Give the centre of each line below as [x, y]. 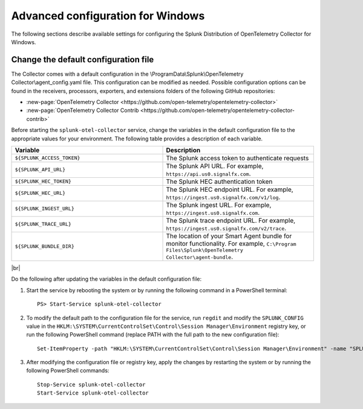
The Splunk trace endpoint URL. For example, [231, 220]
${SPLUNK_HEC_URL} [40, 193]
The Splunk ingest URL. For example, [219, 204]
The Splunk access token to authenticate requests [237, 158]
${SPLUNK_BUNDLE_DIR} [45, 246]
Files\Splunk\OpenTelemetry [204, 250]
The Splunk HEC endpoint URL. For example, [230, 189]
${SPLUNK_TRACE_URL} [43, 224]
